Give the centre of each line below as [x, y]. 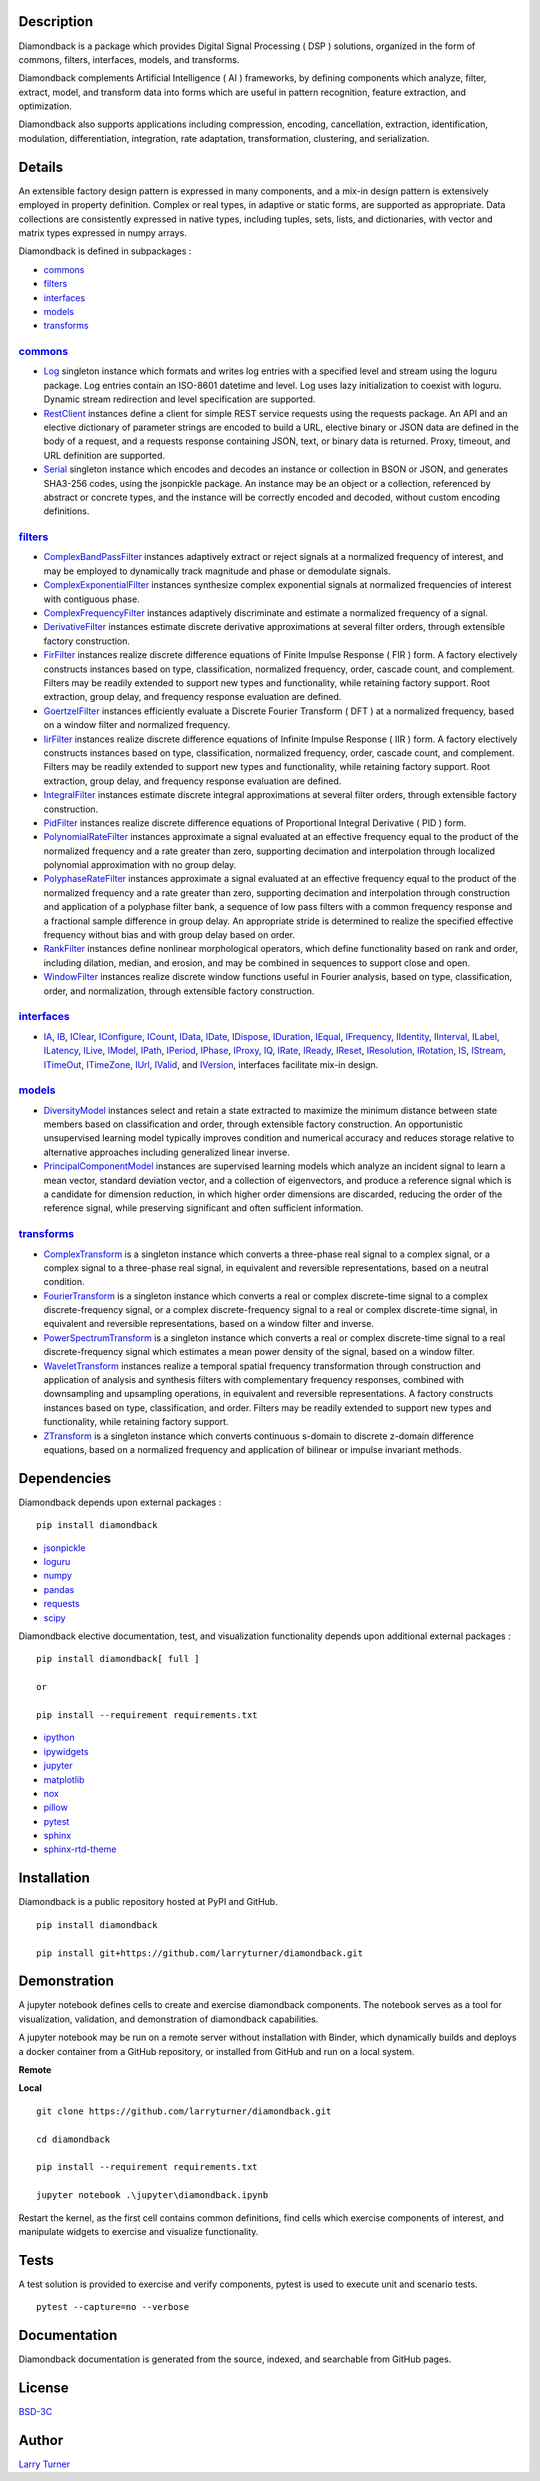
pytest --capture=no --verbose [113, 2307]
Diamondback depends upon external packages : [120, 1502]
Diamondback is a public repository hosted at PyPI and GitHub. [148, 1902]
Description [56, 21]
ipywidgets [66, 1751]
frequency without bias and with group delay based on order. [169, 935]
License [43, 2387]
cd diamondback [73, 2139]
